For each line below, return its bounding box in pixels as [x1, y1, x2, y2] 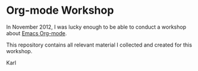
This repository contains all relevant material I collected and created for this [6, 41, 193, 48]
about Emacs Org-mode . [6, 29, 67, 36]
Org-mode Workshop [6, 4, 114, 17]
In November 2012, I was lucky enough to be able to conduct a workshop [6, 23, 187, 30]
